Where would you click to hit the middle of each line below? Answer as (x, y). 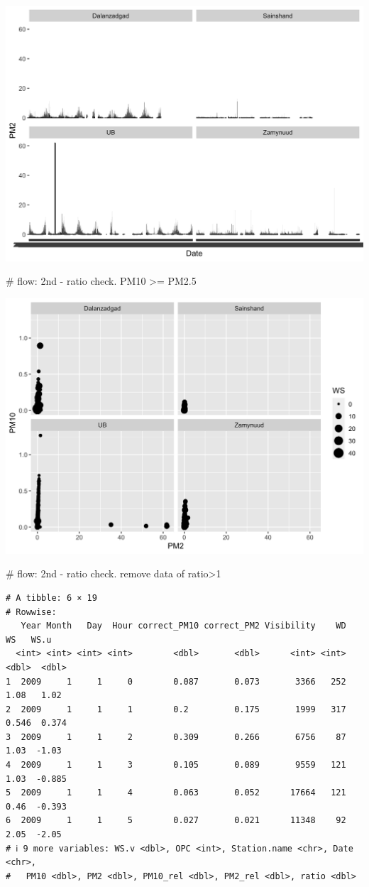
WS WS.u (29, 640)
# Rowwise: (31, 612)
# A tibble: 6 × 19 (51, 598)
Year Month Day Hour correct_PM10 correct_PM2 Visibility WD (183, 626)
